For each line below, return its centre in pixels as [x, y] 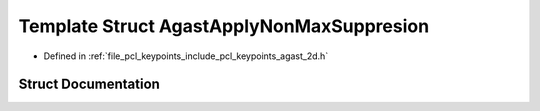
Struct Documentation [89, 84]
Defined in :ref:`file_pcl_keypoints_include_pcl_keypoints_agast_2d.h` [186, 56]
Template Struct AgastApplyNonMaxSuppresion [224, 26]
